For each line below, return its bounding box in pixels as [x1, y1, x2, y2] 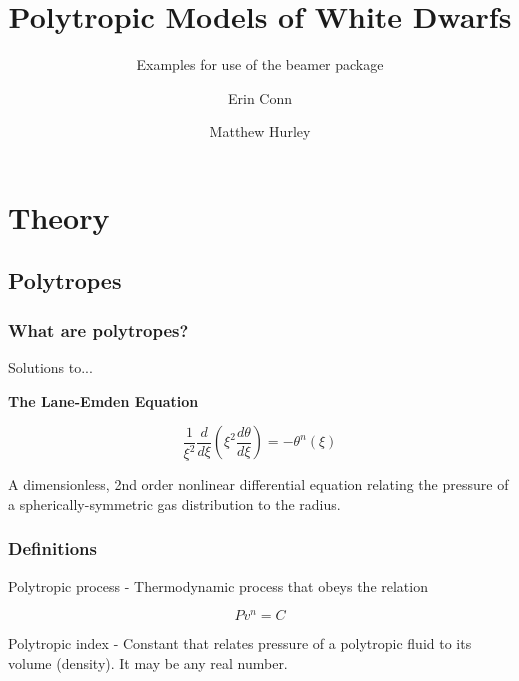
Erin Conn [227, 87, 293, 108]
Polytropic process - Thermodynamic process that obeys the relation [8, 575, 428, 596]
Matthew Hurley [209, 121, 311, 142]
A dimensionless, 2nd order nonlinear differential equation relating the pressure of [8, 474, 509, 495]
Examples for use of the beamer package [136, 54, 384, 75]
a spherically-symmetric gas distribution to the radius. [8, 493, 341, 514]
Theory [8, 196, 110, 237]
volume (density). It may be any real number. [8, 652, 288, 673]
